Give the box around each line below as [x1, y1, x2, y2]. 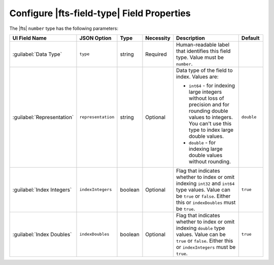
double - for [188, 139, 216, 146]
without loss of [188, 94, 224, 101]
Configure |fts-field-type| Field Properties [9, 8, 191, 19]
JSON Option [79, 34, 112, 42]
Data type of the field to [176, 66, 233, 73]
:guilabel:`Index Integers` [12, 186, 72, 193]
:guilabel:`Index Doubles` [12, 231, 72, 238]
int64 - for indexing [188, 82, 235, 89]
